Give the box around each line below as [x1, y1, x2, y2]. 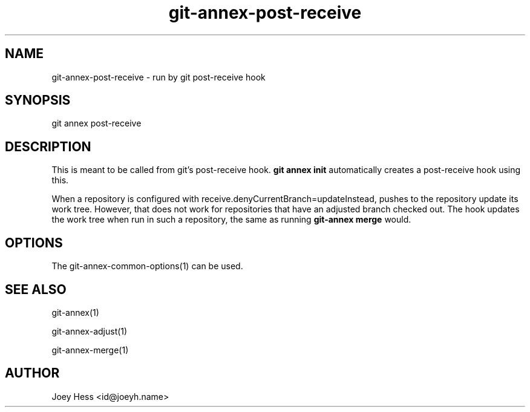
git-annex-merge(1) [51, 344, 129, 355]
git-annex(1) [51, 307, 99, 318]
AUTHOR [5, 365, 60, 381]
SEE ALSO [5, 281, 67, 297]
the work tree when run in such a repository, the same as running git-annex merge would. [51, 214, 411, 225]
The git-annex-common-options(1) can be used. [51, 261, 243, 272]
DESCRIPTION [5, 139, 91, 154]
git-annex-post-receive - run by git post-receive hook [51, 71, 266, 82]
